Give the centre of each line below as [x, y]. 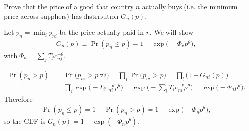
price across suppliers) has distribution [61, 16]
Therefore [18, 98]
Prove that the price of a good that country [69, 6]
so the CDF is [25, 121]
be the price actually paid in [101, 32]
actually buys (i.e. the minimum [190, 6]
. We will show [172, 32]
